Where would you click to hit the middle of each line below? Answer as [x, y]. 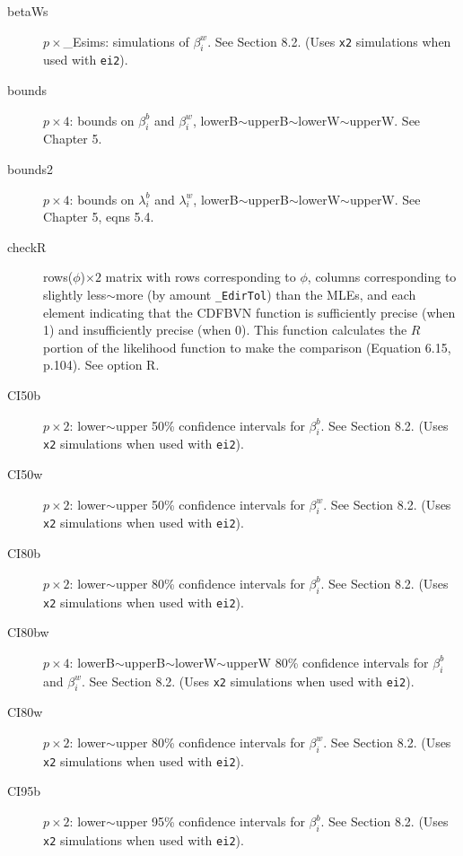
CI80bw [28, 632]
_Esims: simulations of [126, 41]
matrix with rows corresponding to [201, 277]
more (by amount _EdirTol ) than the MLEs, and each [266, 294]
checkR [27, 246]
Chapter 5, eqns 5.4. [99, 217]
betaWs [28, 11]
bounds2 [31, 169]
